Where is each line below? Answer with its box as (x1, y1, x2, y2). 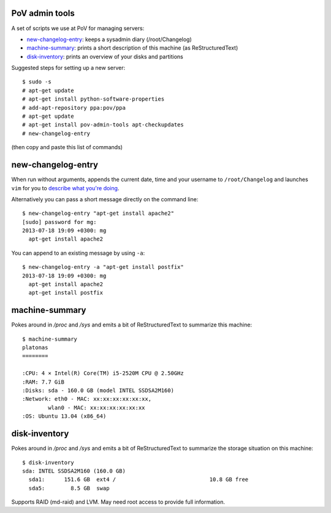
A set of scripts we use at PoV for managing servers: (11, 25, 145, 32)
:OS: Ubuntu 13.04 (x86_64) (22, 413, 107, 420)
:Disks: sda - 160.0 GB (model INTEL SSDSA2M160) (22, 387, 175, 394)
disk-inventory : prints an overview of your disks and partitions (26, 53, 183, 60)
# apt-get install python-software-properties (22, 96, 165, 102)
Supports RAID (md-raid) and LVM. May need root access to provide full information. (11, 498, 225, 506)
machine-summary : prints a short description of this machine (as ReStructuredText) (26, 44, 238, 52)
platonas (22, 344, 48, 351)
